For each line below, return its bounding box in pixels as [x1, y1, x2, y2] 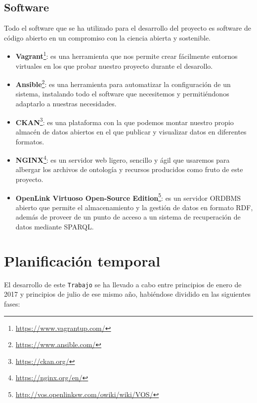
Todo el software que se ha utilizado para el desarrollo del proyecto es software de [4, 23, 251, 33]
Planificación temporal [4, 250, 161, 270]
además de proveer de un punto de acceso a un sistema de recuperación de [15, 212, 241, 222]
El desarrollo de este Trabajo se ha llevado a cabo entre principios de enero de [4, 279, 242, 289]
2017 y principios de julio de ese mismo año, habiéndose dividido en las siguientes [4, 289, 251, 299]
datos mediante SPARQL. [15, 221, 94, 231]
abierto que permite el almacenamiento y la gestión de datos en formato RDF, [15, 202, 253, 212]
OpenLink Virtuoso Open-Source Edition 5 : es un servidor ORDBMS [15, 191, 241, 203]
